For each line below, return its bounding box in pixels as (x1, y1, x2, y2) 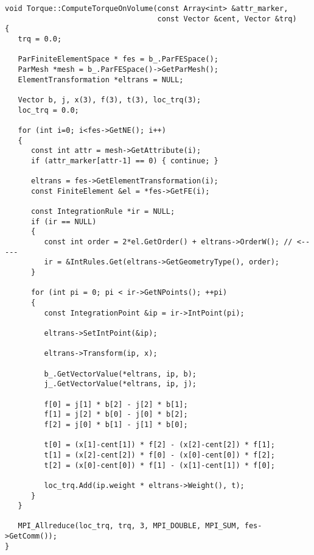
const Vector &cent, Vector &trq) (157, 14, 297, 23)
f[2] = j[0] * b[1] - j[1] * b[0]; (44, 420, 188, 429)
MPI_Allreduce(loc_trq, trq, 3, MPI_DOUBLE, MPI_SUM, (18, 521, 240, 531)
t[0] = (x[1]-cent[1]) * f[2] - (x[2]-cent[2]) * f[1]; (44, 440, 275, 450)
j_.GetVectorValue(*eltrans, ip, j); (44, 380, 197, 389)
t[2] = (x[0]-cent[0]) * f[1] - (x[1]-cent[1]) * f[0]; (44, 461, 275, 470)
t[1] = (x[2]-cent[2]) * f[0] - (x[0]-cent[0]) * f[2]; (44, 450, 275, 459)
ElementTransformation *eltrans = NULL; (18, 75, 184, 84)
